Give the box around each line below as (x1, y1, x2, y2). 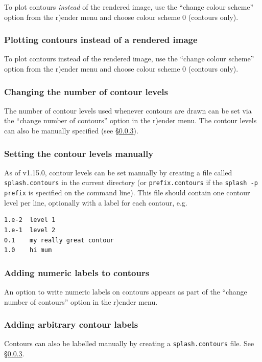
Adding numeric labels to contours (4, 266, 150, 279)
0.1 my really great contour (4, 236, 114, 244)
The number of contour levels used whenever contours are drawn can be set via (4, 105, 252, 116)
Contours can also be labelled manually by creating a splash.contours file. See (4, 338, 254, 349)
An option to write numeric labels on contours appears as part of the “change (4, 286, 247, 297)
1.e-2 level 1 (4, 216, 56, 224)
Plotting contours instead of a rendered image (4, 33, 198, 46)
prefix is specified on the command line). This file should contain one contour (4, 187, 250, 198)
